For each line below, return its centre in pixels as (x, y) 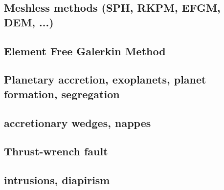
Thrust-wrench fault (56, 151)
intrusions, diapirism (57, 180)
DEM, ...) (29, 22)
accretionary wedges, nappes (78, 122)
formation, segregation (62, 94)
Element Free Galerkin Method (85, 51)
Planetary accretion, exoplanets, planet (105, 79)
